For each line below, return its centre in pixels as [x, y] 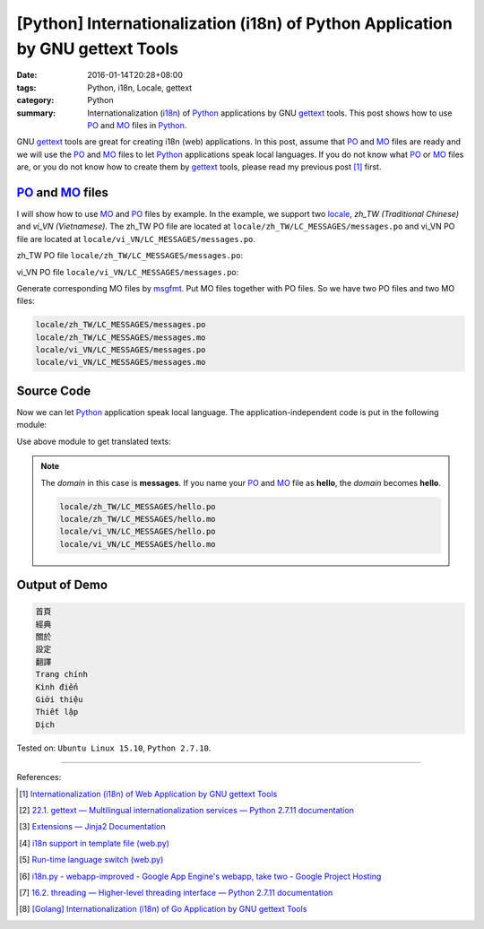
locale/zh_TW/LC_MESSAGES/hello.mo [138, 519]
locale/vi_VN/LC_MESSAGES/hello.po [138, 532]
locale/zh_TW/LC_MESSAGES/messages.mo [121, 337]
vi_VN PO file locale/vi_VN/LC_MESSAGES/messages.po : [128, 272]
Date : [27, 75]
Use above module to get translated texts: [94, 441]
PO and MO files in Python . [137, 125]
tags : [26, 87]
